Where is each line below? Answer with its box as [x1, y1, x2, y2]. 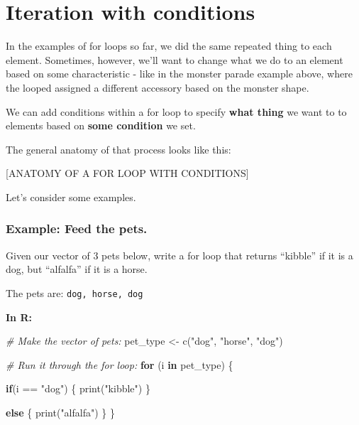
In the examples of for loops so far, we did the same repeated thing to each [6, 38, 332, 53]
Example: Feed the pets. [6, 220, 148, 237]
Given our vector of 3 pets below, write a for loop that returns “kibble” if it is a [6, 247, 353, 262]
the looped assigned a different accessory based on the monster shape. [6, 80, 309, 95]
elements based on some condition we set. [6, 118, 196, 133]
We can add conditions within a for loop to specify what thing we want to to [6, 104, 347, 119]
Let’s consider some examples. [6, 189, 136, 204]
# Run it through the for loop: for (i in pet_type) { [6, 357, 233, 372]
